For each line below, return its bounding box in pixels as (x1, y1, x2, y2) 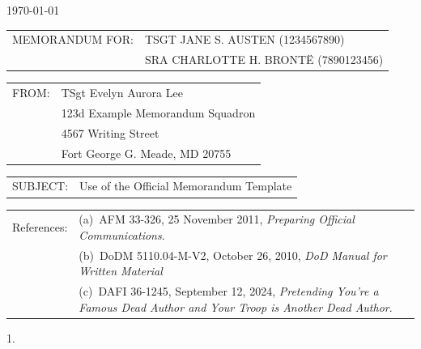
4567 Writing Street (61, 124, 159, 141)
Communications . (79, 226, 165, 243)
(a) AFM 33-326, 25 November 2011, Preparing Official (79, 211, 355, 228)
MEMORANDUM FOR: (12, 31, 134, 48)
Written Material (79, 262, 163, 279)
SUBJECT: (12, 177, 69, 194)
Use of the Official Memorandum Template (79, 177, 292, 194)
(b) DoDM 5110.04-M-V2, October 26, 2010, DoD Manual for (79, 246, 387, 263)
